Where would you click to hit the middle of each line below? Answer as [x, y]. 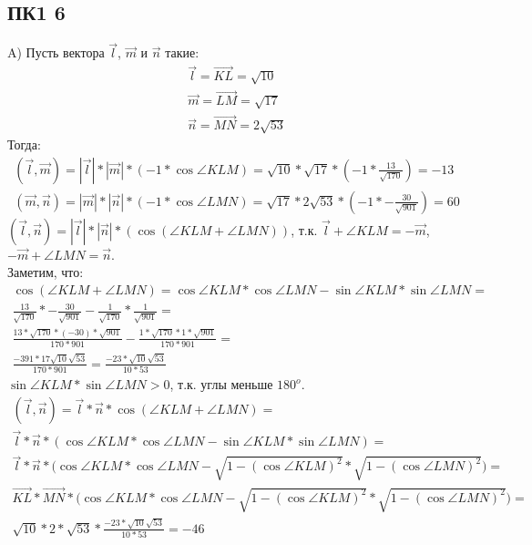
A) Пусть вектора [56, 52]
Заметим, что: [46, 272]
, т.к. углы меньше [221, 384]
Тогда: [24, 144]
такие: [182, 52]
